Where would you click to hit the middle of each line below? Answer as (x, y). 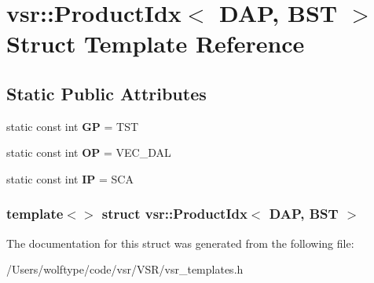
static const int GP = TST (73, 126)
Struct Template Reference (156, 44)
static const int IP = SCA (70, 178)
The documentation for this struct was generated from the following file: (180, 243)
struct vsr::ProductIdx (174, 214)
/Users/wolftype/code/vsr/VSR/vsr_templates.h (125, 269)
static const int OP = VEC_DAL (89, 152)
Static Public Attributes (106, 93)
